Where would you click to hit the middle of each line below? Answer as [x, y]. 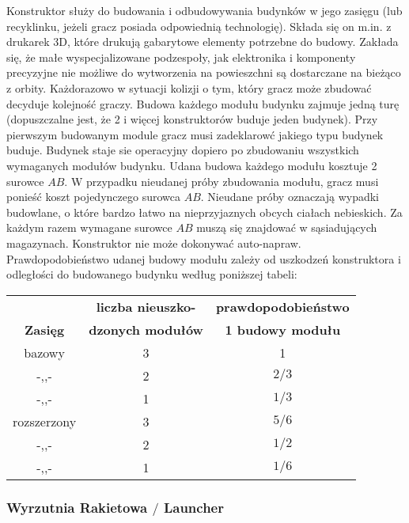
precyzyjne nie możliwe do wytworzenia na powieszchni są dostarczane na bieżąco [204, 72]
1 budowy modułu [283, 329]
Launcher [193, 507]
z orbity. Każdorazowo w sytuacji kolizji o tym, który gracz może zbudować [189, 87]
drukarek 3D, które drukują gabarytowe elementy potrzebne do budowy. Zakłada [203, 42]
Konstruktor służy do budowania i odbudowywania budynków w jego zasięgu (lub [204, 10]
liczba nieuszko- [146, 306]
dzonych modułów [146, 329]
